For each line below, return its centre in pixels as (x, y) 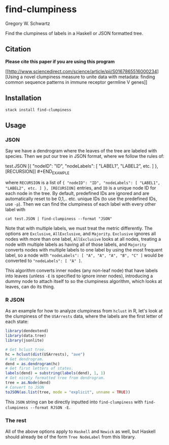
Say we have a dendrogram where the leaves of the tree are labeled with (81, 151)
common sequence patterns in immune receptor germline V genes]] (76, 82)
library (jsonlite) (25, 341)
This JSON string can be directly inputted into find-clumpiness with (74, 402)
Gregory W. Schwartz (28, 23)
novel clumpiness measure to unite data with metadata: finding (89, 77)
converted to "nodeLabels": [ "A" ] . (44, 261)
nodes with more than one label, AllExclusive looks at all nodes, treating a (83, 239)
